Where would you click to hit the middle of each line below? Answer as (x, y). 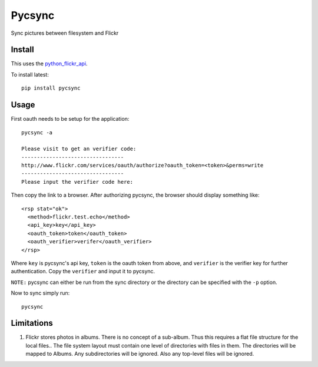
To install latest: (30, 74)
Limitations (32, 323)
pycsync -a (37, 132)
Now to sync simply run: (40, 293)
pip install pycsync (51, 88)
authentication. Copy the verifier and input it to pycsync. (83, 272)
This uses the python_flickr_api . (49, 64)
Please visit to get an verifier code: (79, 149)
